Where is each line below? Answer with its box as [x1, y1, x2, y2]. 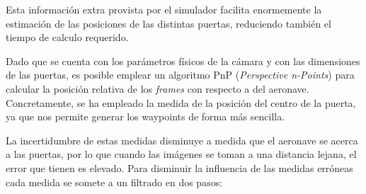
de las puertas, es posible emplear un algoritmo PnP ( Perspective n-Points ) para [6, 67, 355, 82]
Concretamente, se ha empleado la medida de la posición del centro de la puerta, [6, 95, 356, 110]
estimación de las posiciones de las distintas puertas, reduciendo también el [6, 16, 331, 30]
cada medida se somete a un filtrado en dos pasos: [6, 174, 223, 189]
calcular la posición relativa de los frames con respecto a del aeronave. [6, 81, 309, 96]
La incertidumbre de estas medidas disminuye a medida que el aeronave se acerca [6, 132, 358, 147]
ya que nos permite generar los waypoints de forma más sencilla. [6, 109, 285, 124]
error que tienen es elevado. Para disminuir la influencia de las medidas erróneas [6, 160, 353, 175]
